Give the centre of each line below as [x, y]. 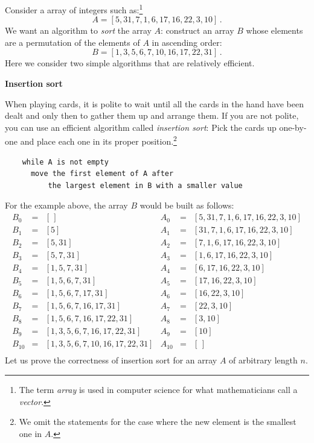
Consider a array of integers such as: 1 [74, 9]
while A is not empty [65, 162]
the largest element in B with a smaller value [145, 185]
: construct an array [197, 30]
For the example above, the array [66, 205]
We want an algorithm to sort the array [78, 30]
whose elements [274, 30]
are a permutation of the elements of [72, 42]
